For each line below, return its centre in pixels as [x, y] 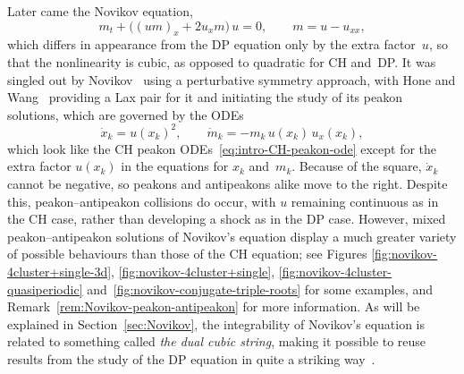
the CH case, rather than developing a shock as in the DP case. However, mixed [227, 219]
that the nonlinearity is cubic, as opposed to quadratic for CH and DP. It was [222, 61]
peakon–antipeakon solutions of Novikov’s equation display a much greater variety [232, 236]
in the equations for [175, 166]
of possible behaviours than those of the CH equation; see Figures [187, 254]
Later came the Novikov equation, [100, 11]
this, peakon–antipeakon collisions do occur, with [142, 201]
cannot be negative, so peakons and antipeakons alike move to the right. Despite [228, 184]
